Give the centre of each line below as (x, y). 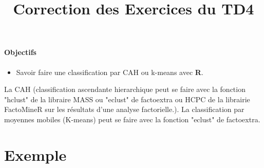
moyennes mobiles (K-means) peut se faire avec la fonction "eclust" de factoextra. (132, 119)
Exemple (35, 154)
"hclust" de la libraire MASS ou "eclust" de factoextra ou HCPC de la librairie (127, 99)
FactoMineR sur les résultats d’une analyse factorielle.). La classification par (124, 109)
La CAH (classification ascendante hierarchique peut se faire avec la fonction (125, 89)
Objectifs (20, 52)
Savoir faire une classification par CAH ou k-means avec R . (110, 72)
